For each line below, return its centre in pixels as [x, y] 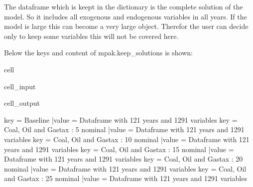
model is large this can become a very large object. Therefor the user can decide [126, 26]
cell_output [22, 103]
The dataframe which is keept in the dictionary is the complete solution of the [124, 6]
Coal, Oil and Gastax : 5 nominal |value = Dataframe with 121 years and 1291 [124, 129]
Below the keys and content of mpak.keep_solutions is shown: [98, 53]
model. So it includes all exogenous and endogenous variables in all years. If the [126, 16]
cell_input [20, 86]
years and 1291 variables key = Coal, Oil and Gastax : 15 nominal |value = [119, 149]
